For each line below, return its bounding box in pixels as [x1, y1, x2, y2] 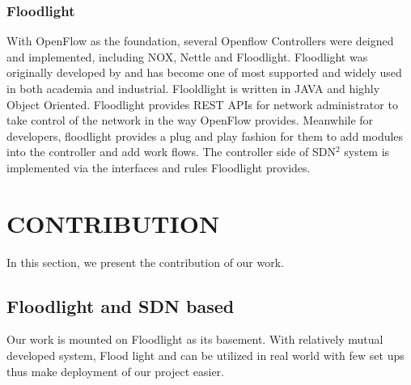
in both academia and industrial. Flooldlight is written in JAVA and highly [6, 80, 380, 96]
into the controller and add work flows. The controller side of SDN [6, 143, 336, 160]
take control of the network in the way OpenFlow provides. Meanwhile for [6, 112, 374, 129]
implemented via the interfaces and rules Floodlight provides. [6, 159, 311, 176]
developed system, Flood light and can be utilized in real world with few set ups [6, 347, 405, 364]
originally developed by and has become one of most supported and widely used [6, 64, 402, 81]
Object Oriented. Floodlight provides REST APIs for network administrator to [6, 95, 398, 112]
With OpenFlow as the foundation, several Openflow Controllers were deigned [6, 32, 394, 49]
